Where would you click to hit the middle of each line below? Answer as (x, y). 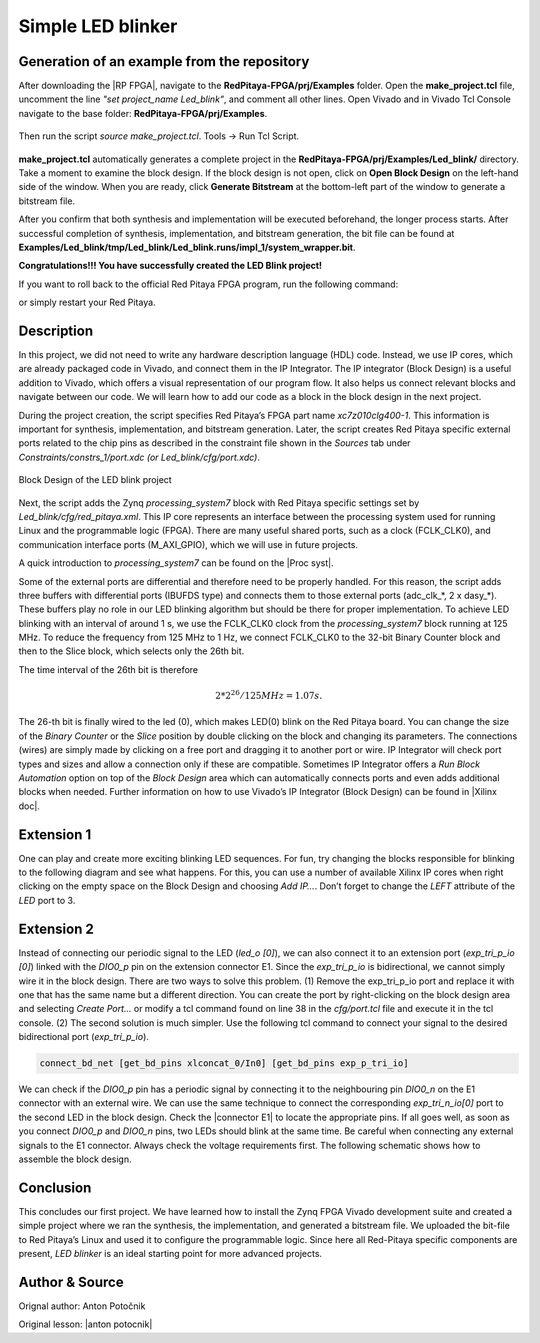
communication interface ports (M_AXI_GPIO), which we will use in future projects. (188, 544)
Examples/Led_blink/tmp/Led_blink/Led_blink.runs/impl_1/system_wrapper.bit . (187, 247)
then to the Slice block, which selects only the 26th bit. (131, 651)
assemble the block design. (75, 1159)
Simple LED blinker (98, 26)
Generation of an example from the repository (164, 61)
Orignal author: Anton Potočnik (82, 1306)
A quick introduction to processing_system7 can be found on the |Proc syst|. (176, 563)
